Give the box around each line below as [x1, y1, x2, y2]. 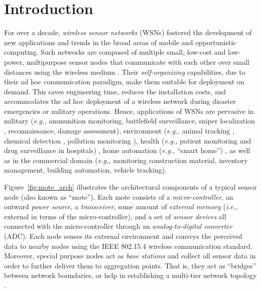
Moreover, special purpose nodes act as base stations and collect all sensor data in [4, 250, 256, 261]
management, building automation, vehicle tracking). [4, 165, 167, 175]
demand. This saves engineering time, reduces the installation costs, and [4, 86, 226, 96]
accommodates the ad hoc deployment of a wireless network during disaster [4, 96, 236, 106]
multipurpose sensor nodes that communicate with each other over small [26, 56, 249, 67]
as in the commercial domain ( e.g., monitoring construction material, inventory [4, 155, 248, 165]
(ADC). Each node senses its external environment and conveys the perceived [4, 231, 242, 241]
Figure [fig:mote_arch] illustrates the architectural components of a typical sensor [4, 182, 257, 192]
